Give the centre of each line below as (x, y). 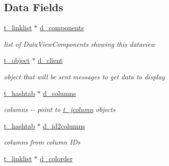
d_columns (59, 93)
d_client (50, 60)
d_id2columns (64, 125)
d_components (62, 28)
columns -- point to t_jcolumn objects (60, 109)
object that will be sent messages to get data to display (84, 76)
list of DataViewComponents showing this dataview (80, 44)
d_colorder (56, 158)
